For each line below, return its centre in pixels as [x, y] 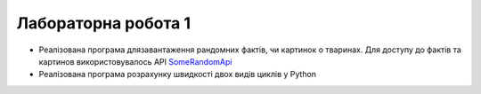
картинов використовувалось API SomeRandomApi [135, 61]
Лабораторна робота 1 [104, 23]
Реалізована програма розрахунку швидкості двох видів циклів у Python [177, 74]
